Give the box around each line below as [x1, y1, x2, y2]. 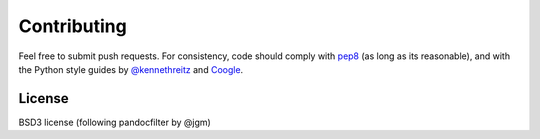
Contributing [18, 15, 127, 37]
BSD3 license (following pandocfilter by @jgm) [18, 116, 212, 128]
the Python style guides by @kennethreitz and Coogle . [18, 63, 244, 75]
